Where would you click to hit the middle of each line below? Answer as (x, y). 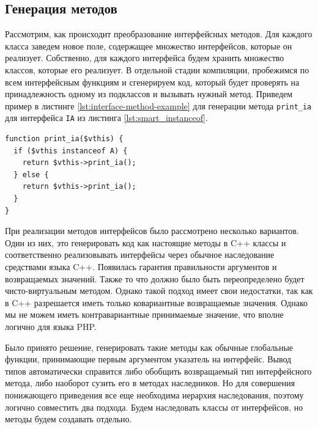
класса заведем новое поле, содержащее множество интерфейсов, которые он (149, 46)
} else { (31, 174)
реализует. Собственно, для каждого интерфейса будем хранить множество (145, 58)
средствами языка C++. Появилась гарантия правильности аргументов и (141, 267)
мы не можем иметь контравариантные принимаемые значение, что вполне (144, 314)
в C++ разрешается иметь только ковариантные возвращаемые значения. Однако (156, 302)
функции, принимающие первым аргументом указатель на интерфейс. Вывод (148, 359)
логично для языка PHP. (51, 326)
